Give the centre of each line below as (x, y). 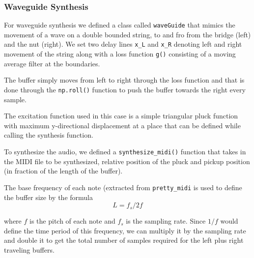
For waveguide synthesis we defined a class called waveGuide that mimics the (120, 25)
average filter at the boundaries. (52, 63)
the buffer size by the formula (48, 197)
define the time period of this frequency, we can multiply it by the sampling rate (125, 230)
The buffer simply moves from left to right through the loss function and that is (124, 80)
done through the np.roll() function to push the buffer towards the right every (125, 89)
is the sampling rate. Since (166, 221)
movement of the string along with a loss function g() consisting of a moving (120, 54)
